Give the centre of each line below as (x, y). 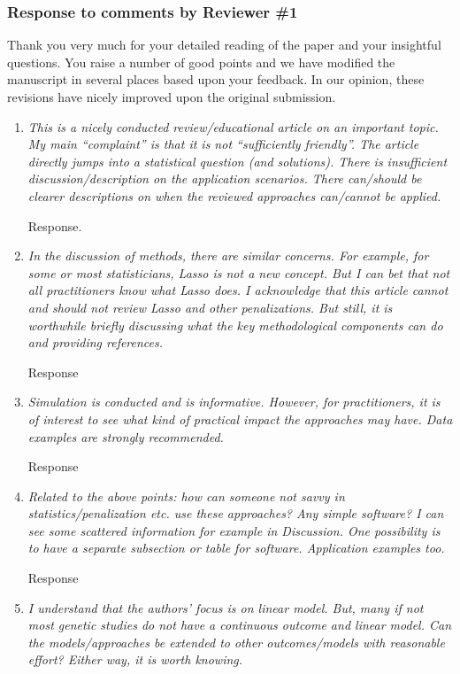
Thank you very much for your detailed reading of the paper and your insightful (224, 45)
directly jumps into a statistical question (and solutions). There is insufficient (238, 161)
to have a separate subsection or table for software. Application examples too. (236, 548)
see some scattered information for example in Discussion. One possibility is (234, 530)
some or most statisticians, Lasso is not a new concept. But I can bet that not (239, 272)
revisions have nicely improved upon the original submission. (172, 97)
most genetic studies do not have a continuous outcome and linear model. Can (240, 625)
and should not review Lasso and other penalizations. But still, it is (210, 307)
